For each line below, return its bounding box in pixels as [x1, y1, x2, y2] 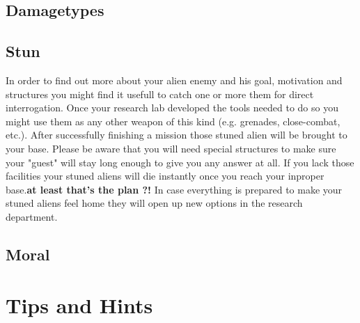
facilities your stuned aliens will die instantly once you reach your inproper [6, 168, 324, 183]
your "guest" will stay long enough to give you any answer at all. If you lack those [6, 155, 354, 169]
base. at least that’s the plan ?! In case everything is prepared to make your [6, 182, 343, 196]
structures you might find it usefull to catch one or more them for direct [6, 86, 314, 101]
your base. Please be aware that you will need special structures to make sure [6, 141, 336, 155]
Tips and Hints [6, 291, 153, 320]
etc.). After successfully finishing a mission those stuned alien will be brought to [6, 127, 347, 142]
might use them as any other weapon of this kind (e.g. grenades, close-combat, [6, 113, 341, 128]
